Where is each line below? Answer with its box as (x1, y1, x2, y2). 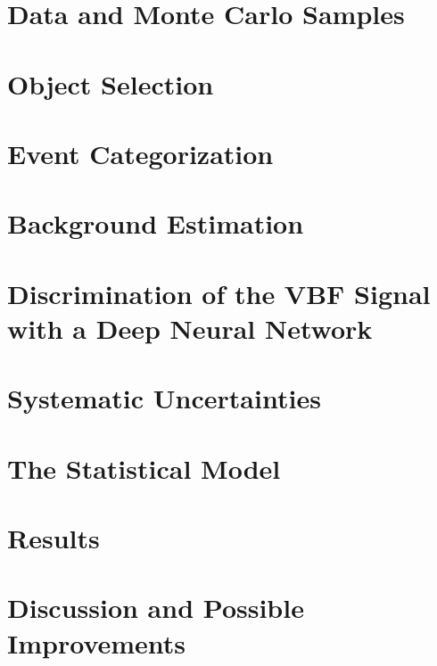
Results (7, 520, 100, 555)
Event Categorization (7, 135, 274, 171)
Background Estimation (7, 205, 304, 242)
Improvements (7, 624, 186, 661)
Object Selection (7, 65, 214, 102)
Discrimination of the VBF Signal (7, 275, 431, 311)
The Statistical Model (7, 449, 281, 486)
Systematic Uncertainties (7, 380, 321, 416)
